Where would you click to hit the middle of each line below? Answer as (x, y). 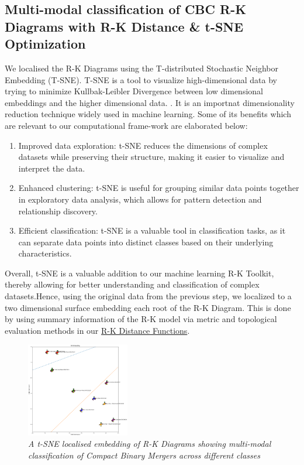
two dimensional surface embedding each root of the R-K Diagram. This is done (148, 307)
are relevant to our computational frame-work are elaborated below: (126, 125)
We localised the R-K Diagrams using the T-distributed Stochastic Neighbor (141, 68)
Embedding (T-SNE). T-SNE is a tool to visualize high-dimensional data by (141, 79)
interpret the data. (52, 168)
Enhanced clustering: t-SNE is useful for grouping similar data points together (159, 188)
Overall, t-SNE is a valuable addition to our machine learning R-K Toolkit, (139, 273)
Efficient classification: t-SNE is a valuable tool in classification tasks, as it (152, 230)
